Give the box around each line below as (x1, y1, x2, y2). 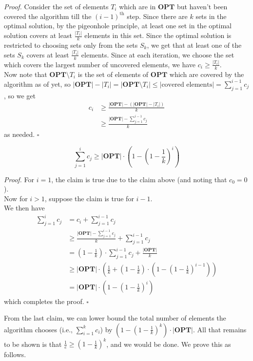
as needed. (4, 129, 35, 139)
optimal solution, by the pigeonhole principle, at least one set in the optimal (4, 20, 232, 31)
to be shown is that (4, 339, 62, 349)
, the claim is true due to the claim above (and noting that (51, 174, 227, 184)
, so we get (4, 90, 36, 100)
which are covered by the (169, 69, 244, 79)
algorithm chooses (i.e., (4, 324, 73, 334)
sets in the (195, 11, 227, 21)
